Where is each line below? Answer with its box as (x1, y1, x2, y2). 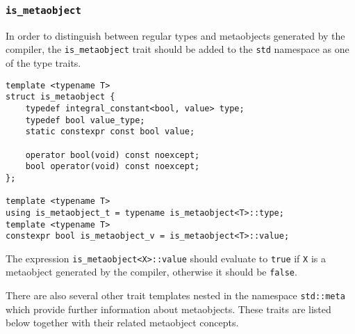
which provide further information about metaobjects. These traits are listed (6, 301, 331, 316)
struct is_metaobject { (6, 92, 115, 102)
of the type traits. (6, 56, 81, 70)
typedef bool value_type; (25, 115, 145, 125)
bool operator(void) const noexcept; (25, 161, 200, 172)
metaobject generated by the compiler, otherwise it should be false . (6, 264, 297, 279)
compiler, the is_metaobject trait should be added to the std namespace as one (6, 42, 349, 56)
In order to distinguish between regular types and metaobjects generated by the (6, 28, 345, 42)
